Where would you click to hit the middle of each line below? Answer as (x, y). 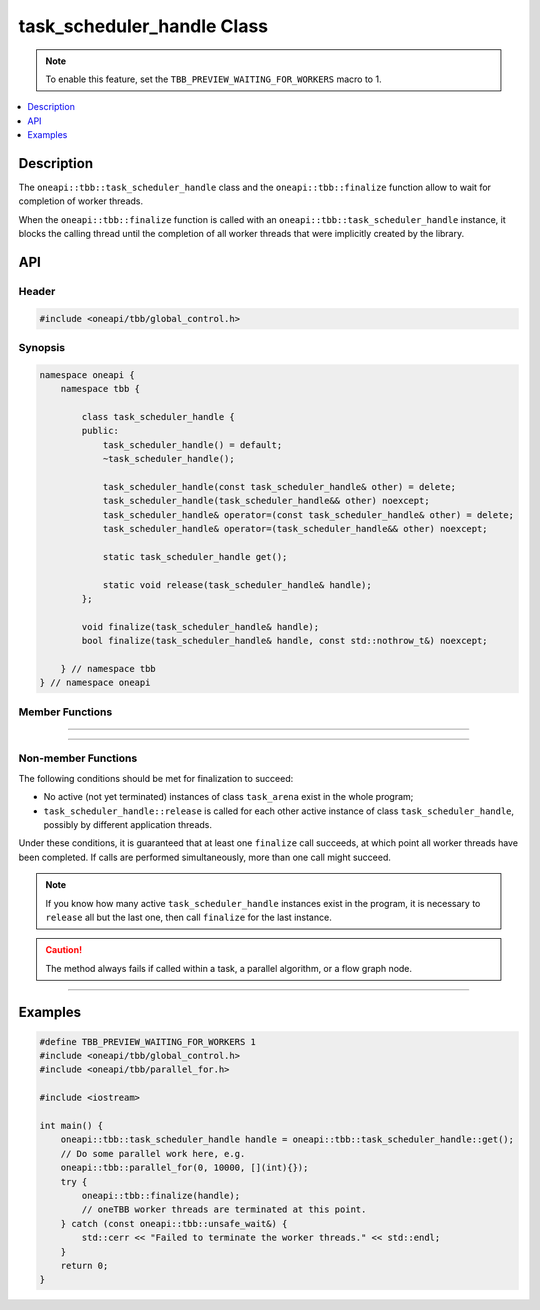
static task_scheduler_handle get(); (195, 556)
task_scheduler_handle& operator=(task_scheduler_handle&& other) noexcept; (295, 529)
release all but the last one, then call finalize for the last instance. (188, 917)
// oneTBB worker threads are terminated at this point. (224, 1209)
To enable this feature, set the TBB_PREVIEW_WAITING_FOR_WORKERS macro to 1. (213, 79)
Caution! (64, 950)
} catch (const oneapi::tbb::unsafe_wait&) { (174, 1223)
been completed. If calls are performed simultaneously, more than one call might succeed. (205, 857)
